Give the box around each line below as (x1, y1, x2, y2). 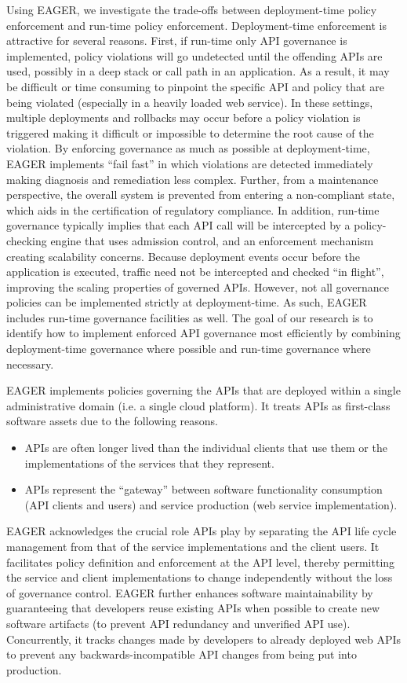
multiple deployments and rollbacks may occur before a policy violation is (6, 109, 361, 126)
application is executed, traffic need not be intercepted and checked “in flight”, (6, 263, 384, 280)
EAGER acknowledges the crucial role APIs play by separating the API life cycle (6, 523, 397, 539)
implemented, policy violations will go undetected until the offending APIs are (6, 47, 383, 64)
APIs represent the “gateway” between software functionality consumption (24, 481, 383, 498)
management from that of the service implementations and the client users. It (6, 538, 380, 554)
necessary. (6, 355, 54, 372)
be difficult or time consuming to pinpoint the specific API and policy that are (6, 78, 384, 94)
